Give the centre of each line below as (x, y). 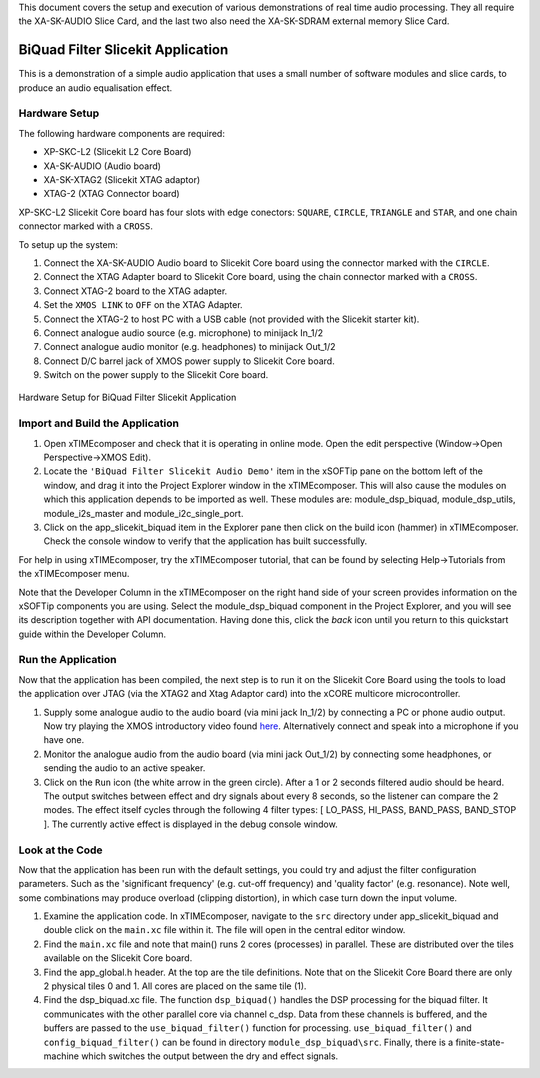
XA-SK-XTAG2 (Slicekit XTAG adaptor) (122, 179)
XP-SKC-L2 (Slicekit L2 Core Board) (117, 152)
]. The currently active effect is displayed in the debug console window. (191, 824)
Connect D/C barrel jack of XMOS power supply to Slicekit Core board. (189, 361)
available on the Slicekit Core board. (118, 958)
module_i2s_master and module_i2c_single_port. (143, 513)
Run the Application (67, 660)
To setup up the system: (68, 244)
